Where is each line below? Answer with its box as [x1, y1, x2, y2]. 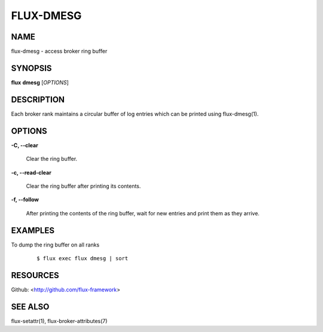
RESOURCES [11, 270, 59, 281]
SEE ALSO [11, 301, 50, 312]
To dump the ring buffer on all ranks [11, 241, 100, 248]
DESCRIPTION [11, 95, 65, 105]
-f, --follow [11, 196, 39, 203]
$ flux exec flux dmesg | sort [36, 255, 129, 262]
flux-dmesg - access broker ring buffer [11, 48, 108, 55]
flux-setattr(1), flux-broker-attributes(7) [11, 317, 108, 324]
